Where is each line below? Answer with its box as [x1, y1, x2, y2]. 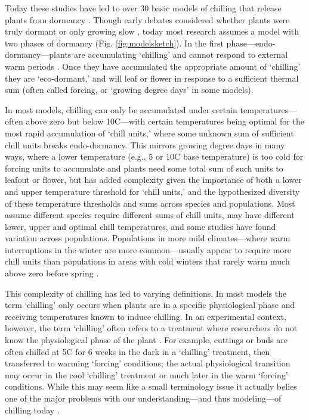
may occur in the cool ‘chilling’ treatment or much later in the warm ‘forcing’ [5, 368, 288, 381]
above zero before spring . [5, 267, 99, 279]
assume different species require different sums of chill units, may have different [5, 209, 295, 221]
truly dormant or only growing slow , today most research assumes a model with [5, 25, 299, 38]
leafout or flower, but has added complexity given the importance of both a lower [5, 173, 302, 186]
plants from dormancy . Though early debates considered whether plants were [5, 13, 290, 26]
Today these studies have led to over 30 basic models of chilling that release [5, 2, 282, 14]
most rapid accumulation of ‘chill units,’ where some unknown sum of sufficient [5, 126, 294, 139]
